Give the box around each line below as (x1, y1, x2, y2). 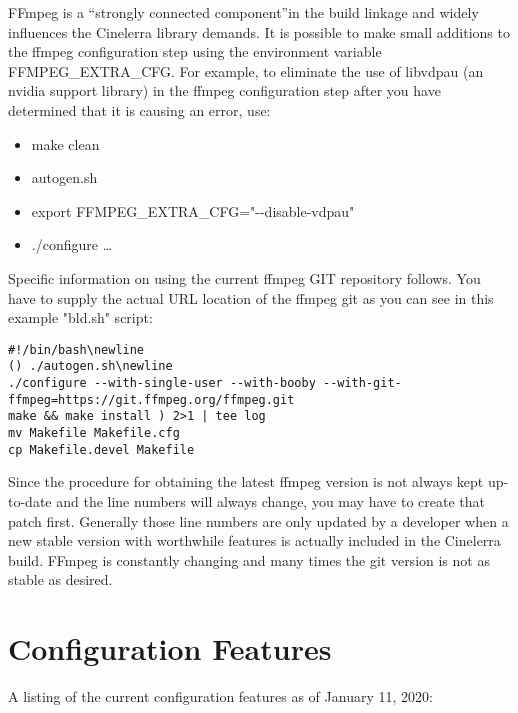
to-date (8, 490, 52, 511)
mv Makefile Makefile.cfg (8, 426, 180, 440)
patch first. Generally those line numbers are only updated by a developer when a (8, 510, 509, 531)
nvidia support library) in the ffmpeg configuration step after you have (8, 80, 441, 101)
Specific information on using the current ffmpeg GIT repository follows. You (8, 267, 481, 288)
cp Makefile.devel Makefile (8, 442, 195, 457)
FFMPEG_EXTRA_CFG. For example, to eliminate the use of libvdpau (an (8, 60, 484, 81)
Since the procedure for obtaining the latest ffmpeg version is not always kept (8, 471, 484, 492)
